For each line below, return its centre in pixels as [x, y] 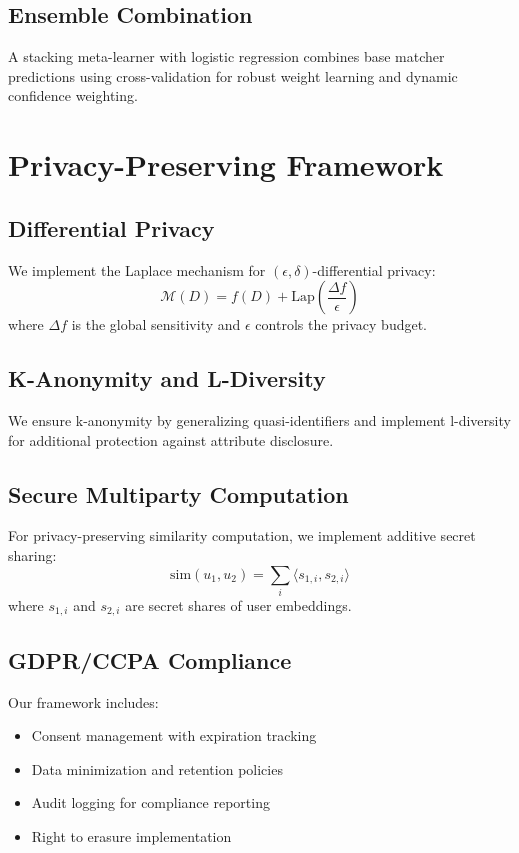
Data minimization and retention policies [157, 768]
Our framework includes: [83, 701]
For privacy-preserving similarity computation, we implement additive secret [242, 535]
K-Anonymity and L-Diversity [167, 378]
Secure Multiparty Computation [178, 493]
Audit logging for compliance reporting [150, 802]
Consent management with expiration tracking [174, 735]
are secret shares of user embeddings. [238, 604]
